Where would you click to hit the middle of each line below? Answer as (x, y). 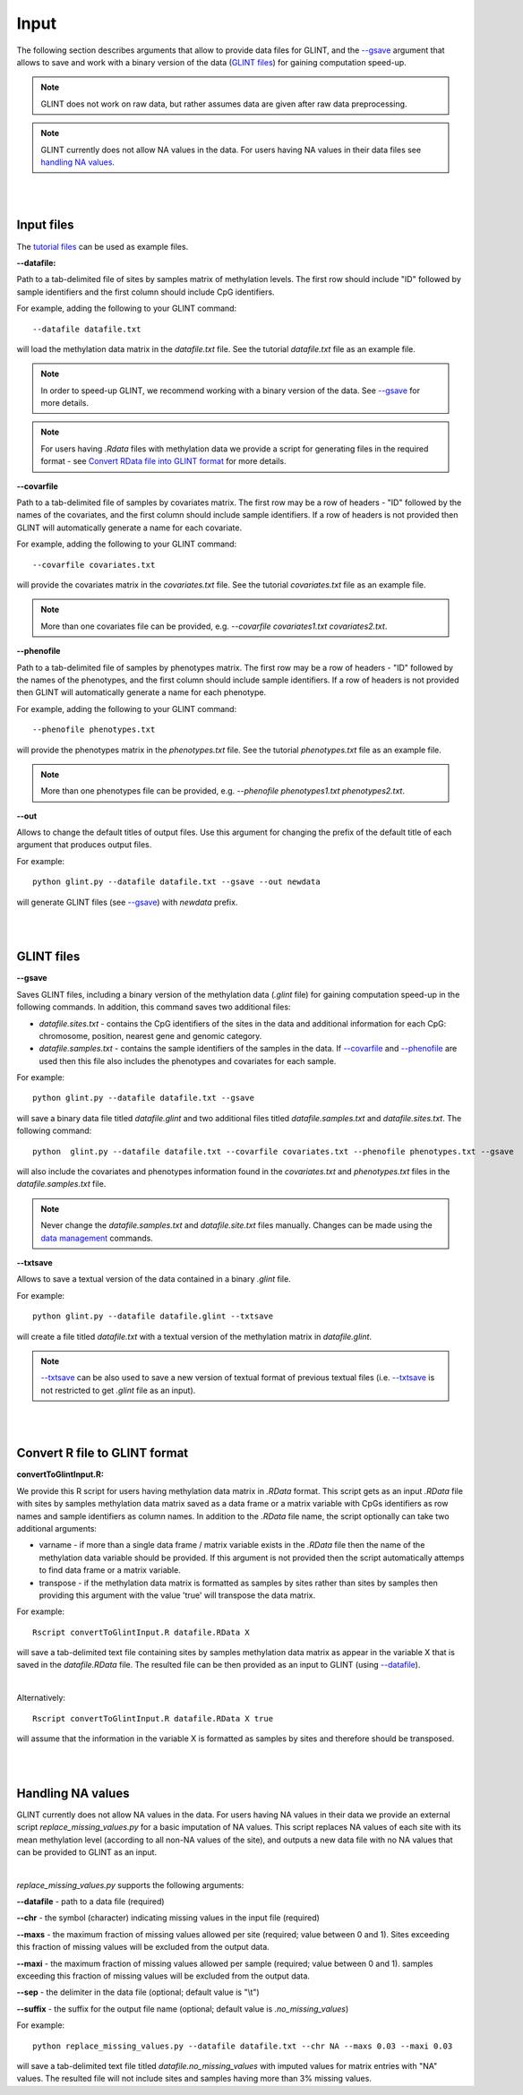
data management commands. (97, 1238)
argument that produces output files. (84, 845)
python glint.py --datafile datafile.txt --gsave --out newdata (177, 882)
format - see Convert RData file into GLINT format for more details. (163, 461)
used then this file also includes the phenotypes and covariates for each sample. (188, 1060)
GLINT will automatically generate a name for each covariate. (129, 528)
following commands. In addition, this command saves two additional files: (154, 1007)
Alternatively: (41, 1698)
